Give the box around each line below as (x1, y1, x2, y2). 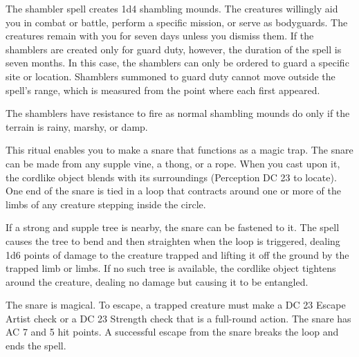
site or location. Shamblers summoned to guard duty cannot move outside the (6, 68, 335, 83)
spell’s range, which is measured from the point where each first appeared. (6, 82, 320, 97)
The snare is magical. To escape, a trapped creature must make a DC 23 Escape (6, 297, 346, 312)
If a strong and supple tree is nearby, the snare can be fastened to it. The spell (6, 220, 340, 235)
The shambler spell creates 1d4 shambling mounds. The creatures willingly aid (6, 1, 338, 15)
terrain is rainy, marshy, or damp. (6, 119, 148, 134)
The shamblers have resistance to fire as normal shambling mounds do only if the (6, 106, 350, 120)
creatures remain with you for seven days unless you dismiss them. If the (6, 28, 314, 43)
